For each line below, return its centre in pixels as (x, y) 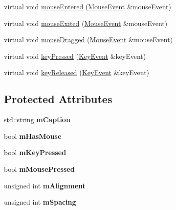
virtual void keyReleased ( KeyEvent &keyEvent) (77, 72)
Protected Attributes (58, 99)
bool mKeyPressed (35, 152)
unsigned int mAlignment (45, 185)
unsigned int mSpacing (40, 202)
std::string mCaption (37, 119)
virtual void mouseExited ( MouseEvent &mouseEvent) (86, 23)
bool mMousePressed (39, 169)
